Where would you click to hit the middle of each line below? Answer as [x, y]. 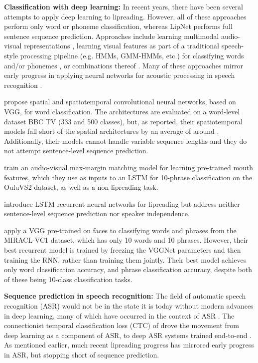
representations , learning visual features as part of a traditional [122, 46]
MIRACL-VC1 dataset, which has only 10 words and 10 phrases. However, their [126, 240]
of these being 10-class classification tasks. [68, 279]
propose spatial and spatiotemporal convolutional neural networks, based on [120, 102]
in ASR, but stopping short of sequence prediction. [82, 355]
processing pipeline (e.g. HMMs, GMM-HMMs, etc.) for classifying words [132, 55]
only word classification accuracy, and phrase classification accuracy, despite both [128, 269]
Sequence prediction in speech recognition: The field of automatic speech [125, 296]
